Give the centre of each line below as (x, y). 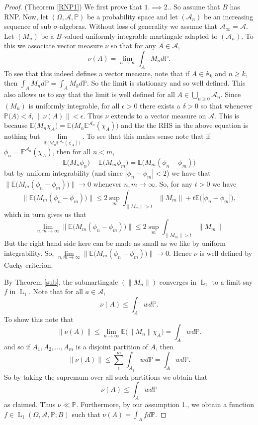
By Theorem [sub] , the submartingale (61, 281)
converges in (178, 281)
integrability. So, (29, 253)
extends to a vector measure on (159, 115)
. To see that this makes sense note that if (146, 136)
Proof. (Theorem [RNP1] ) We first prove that (73, 6)
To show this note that (39, 319)
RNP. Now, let (26, 16)
